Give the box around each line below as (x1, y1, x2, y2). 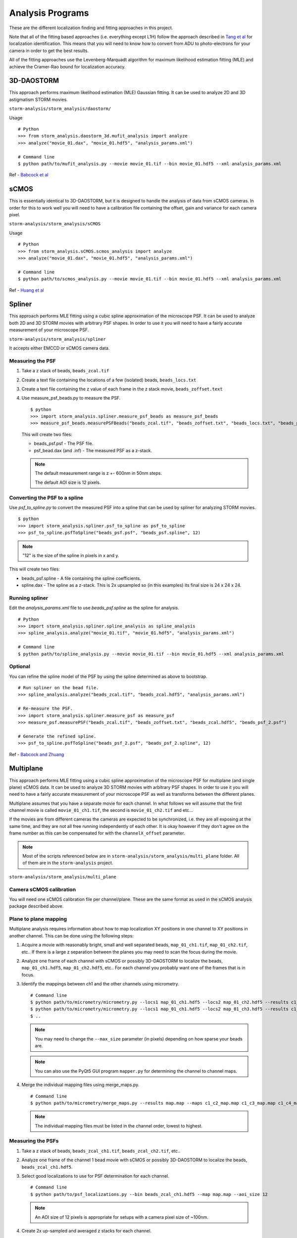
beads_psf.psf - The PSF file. (34, 441, 94, 447)
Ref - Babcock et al (9, 172, 49, 178)
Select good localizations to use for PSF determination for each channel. (21, 1173, 169, 1179)
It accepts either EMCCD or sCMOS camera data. (9, 345, 110, 351)
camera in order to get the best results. (9, 48, 89, 53)
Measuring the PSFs (9, 1137, 59, 1144)
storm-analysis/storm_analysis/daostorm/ (9, 106, 111, 111)
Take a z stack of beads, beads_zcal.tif (21, 368, 109, 374)
